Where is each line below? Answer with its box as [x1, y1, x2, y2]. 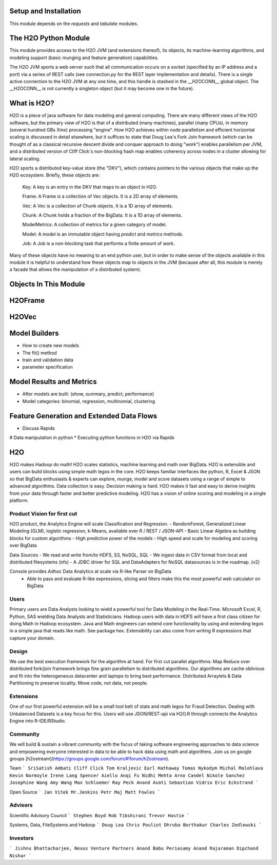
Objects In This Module [9, 280, 85, 289]
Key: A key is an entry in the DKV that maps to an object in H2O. [22, 184, 157, 190]
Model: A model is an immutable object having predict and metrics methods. [22, 231, 184, 237]
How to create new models [22, 342, 80, 349]
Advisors [9, 801, 33, 809]
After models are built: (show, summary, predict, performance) [22, 391, 154, 397]
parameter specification [22, 364, 73, 370]
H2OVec [9, 313, 37, 321]
